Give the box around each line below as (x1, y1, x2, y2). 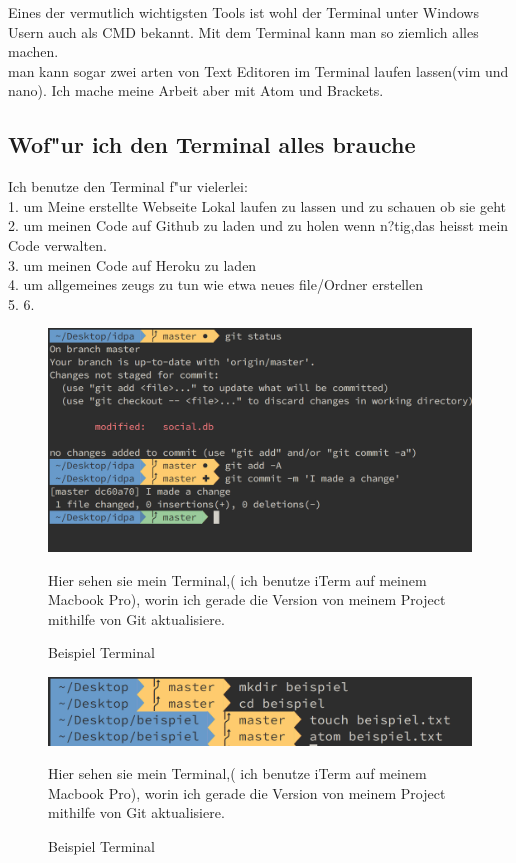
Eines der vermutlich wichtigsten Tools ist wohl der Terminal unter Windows (8, 2, 479, 22)
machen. (8, 41, 59, 62)
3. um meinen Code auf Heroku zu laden (8, 254, 257, 275)
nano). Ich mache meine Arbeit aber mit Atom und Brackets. (8, 80, 384, 101)
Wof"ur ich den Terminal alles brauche (8, 129, 416, 160)
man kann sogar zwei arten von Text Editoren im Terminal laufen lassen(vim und (8, 60, 509, 81)
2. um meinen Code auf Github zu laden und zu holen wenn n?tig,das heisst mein (8, 215, 509, 236)
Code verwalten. (8, 234, 107, 255)
